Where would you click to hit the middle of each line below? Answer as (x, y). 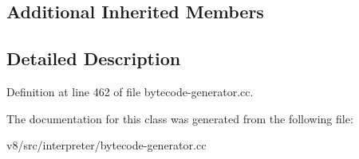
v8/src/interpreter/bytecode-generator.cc (107, 145)
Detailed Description (94, 58)
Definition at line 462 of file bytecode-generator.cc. (130, 91)
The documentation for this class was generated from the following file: (180, 118)
